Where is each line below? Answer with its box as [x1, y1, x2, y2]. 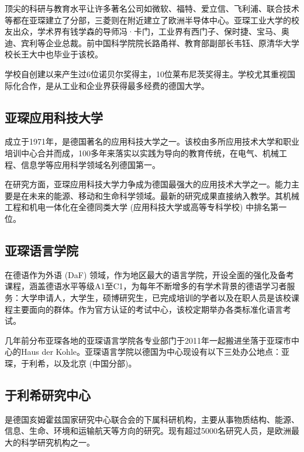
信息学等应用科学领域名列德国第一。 [20, 158, 160, 170]
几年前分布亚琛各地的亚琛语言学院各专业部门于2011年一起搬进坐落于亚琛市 [5, 334, 291, 346]
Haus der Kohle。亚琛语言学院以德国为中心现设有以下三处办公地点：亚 [20, 345, 290, 358]
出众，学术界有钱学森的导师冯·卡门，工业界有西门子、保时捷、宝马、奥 [12, 25, 289, 37]
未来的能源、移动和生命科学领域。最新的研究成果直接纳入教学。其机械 [29, 189, 299, 201]
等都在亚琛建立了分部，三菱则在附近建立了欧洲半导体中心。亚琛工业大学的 [5, 13, 291, 26]
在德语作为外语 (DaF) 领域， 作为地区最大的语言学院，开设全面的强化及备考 [5, 268, 295, 280]
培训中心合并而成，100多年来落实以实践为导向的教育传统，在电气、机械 [5, 146, 279, 159]
